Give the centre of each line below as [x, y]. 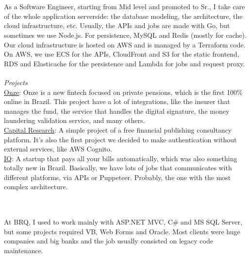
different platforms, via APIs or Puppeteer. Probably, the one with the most [117, 177]
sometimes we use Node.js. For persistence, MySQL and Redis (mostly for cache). [125, 35]
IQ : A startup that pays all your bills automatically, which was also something [121, 158]
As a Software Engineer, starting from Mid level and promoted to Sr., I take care [125, 7]
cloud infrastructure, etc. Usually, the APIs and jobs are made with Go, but [117, 25]
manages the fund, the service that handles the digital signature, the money [117, 111]
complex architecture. [36, 187]
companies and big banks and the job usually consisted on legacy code [108, 241]
